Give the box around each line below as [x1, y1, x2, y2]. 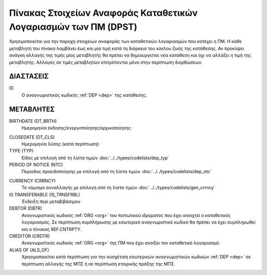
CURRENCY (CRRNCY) [9, 178, 56, 183]
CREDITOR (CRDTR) [9, 233, 50, 239]
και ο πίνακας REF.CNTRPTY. [21, 226, 82, 232]
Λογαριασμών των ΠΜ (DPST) [9, 21, 137, 32]
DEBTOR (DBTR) [9, 205, 42, 211]
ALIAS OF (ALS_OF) [9, 247, 49, 253]
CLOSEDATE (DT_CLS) [9, 134, 55, 140]
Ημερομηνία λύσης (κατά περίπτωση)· [21, 141, 100, 147]
